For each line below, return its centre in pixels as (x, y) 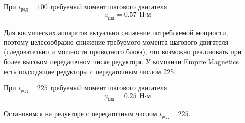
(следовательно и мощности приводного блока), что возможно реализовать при (123, 52)
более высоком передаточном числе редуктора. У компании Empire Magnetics (121, 61)
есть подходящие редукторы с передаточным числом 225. (90, 71)
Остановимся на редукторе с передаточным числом (81, 113)
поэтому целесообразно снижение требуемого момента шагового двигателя (116, 42)
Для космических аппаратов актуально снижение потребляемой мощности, (116, 32)
